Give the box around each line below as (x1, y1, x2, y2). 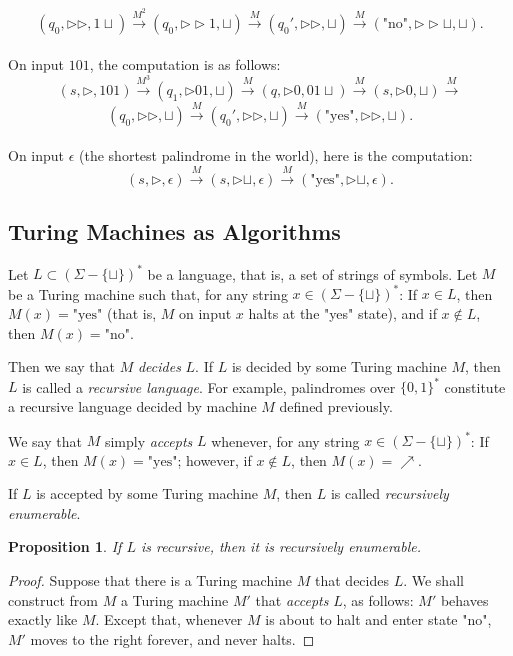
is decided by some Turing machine (231, 356, 447, 377)
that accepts (255, 589, 329, 610)
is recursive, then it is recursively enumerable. (140, 536, 422, 557)
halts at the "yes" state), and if (248, 303, 437, 324)
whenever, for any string (211, 430, 360, 451)
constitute (444, 376, 506, 397)
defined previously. (279, 395, 393, 416)
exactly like (8, 609, 78, 630)
